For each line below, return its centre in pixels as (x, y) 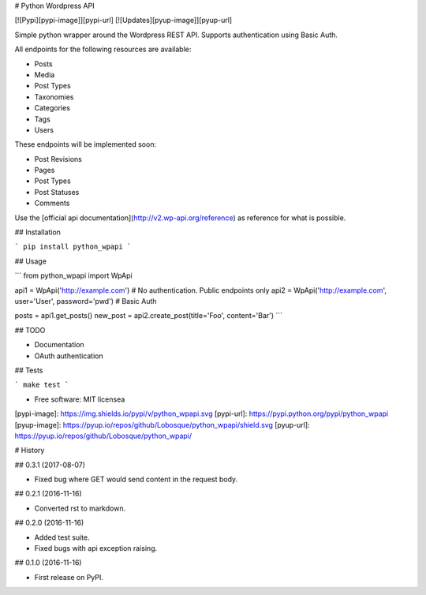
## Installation (37, 232)
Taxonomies (54, 97)
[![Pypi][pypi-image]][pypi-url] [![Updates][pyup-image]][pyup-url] (123, 21)
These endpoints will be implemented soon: (86, 144)
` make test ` (42, 385)
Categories (52, 108)
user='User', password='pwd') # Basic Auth (86, 301)
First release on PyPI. (69, 577)
